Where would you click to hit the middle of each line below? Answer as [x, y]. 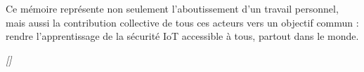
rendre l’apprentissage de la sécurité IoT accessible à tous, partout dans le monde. [182, 36]
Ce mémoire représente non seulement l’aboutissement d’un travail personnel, [172, 8]
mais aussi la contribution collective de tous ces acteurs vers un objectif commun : [182, 22]
